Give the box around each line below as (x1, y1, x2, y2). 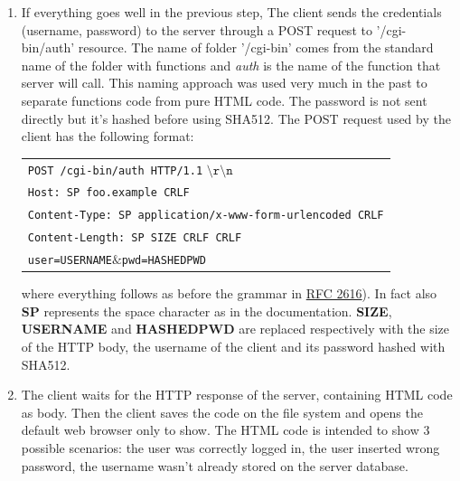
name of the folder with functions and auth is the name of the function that (21, 55, 441, 74)
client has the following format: (21, 127, 194, 146)
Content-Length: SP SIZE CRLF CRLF (27, 231, 242, 245)
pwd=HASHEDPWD (121, 254, 206, 268)
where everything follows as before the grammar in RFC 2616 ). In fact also (21, 284, 437, 303)
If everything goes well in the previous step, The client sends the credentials (21, 3, 442, 21)
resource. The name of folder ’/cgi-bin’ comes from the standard (78, 38, 434, 57)
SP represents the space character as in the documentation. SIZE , (21, 301, 392, 320)
